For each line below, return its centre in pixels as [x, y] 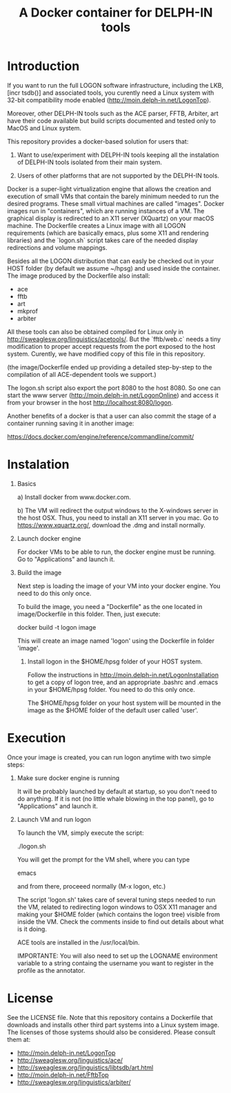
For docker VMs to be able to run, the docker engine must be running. [116, 552]
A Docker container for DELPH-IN [116, 13]
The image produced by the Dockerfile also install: [79, 275]
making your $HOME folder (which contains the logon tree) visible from [119, 914]
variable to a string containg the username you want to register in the [115, 963]
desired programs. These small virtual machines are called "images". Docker [116, 203]
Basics [27, 483]
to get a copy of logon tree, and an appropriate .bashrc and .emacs [123, 682]
